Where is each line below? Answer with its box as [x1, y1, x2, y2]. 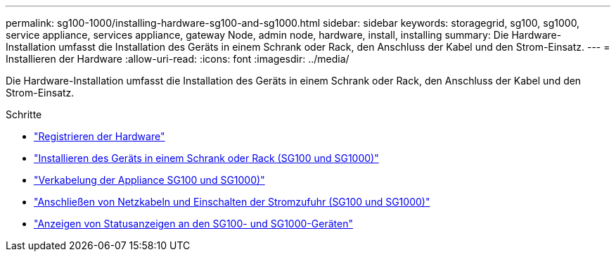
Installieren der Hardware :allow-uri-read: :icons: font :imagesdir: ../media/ [6, 53, 349, 65]
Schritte [6, 108, 42, 120]
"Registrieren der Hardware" [34, 130, 165, 142]
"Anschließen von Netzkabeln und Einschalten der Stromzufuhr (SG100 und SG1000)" [34, 196, 430, 208]
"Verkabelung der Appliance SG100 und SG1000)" [34, 174, 265, 186]
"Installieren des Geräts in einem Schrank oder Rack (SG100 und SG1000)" [34, 152, 379, 164]
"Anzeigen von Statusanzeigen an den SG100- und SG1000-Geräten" [34, 218, 353, 230]
